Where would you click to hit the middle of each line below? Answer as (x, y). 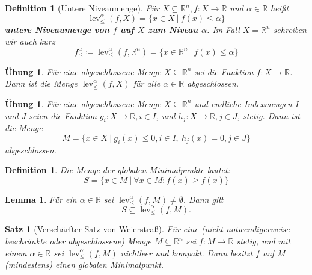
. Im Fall (223, 29)
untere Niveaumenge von (57, 29)
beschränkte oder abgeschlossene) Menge (78, 241)
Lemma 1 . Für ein (41, 199)
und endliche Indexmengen (243, 103)
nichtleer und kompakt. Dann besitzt (187, 252)
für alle (147, 83)
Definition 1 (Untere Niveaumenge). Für (82, 8)
